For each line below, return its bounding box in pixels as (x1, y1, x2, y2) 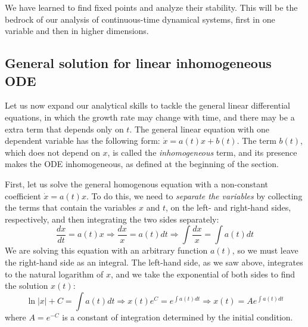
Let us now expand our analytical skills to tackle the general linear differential (5, 99, 290, 112)
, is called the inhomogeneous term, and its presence (107, 146, 297, 158)
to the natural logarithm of (5, 267, 104, 280)
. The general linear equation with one (129, 122, 269, 135)
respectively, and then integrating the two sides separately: (5, 212, 219, 225)
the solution (5, 279, 48, 292)
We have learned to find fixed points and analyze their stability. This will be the (5, 1, 298, 13)
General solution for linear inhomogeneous (5, 54, 272, 72)
